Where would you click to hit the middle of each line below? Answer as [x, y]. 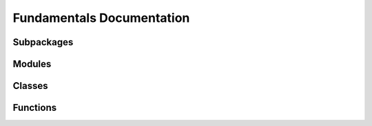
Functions [35, 108]
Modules [32, 64]
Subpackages [43, 42]
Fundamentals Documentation [101, 18]
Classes [30, 86]
